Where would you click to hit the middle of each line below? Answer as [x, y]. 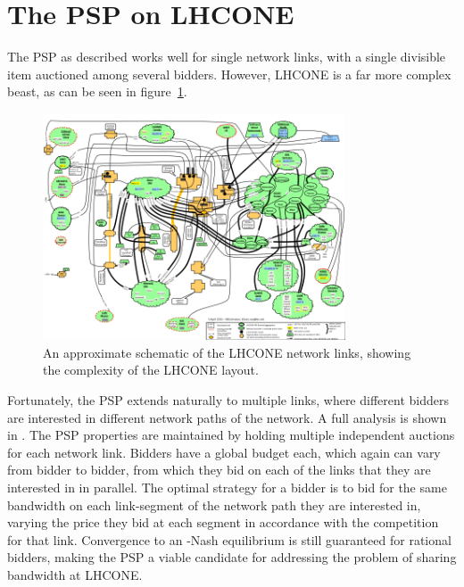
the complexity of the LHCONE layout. [151, 370]
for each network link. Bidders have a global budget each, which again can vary [224, 452]
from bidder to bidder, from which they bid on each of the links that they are [219, 470]
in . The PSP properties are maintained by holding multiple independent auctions [231, 435]
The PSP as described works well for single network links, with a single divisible [227, 57]
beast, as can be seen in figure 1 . [97, 91]
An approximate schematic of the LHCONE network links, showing [227, 352]
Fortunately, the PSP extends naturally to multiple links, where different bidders [228, 400]
